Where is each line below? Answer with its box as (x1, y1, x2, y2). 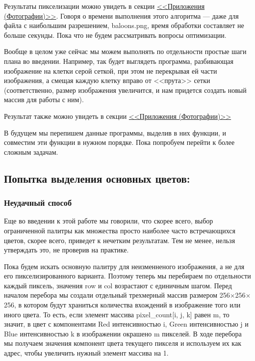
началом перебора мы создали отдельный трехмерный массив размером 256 (4, 290, 230, 300)
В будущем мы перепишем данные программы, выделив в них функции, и (4, 127, 226, 138)
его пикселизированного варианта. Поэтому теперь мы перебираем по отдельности (4, 271, 251, 281)
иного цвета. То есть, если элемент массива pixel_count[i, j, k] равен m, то (4, 309, 229, 319)
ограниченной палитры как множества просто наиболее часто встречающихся (4, 225, 236, 235)
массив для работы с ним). (4, 94, 84, 105)
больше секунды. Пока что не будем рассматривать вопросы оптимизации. (4, 29, 227, 40)
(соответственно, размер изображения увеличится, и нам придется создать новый (4, 84, 247, 95)
